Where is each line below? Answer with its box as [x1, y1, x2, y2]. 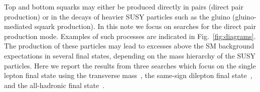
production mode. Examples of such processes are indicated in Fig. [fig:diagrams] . [4, 30, 256, 41]
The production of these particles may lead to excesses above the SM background [4, 40, 254, 51]
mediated [4, 21, 32, 31]
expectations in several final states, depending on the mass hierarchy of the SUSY [4, 50, 256, 60]
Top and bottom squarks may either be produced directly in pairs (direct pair [4, 1, 243, 11]
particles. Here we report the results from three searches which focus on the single [4, 60, 256, 70]
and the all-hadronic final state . [4, 79, 105, 90]
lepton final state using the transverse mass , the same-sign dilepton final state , [4, 70, 252, 80]
